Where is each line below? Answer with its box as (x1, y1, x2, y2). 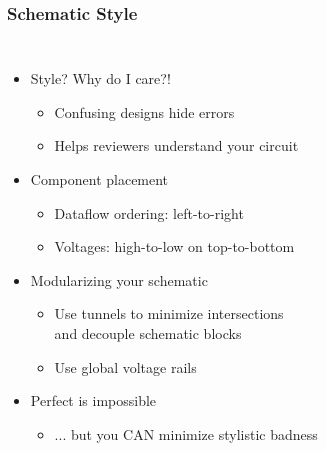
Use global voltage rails (54, 356, 197, 377)
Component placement (30, 169, 169, 189)
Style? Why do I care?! (30, 68, 171, 89)
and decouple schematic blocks (54, 322, 242, 343)
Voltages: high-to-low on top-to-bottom (54, 236, 295, 257)
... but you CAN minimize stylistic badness (54, 423, 318, 444)
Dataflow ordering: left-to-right (54, 202, 244, 223)
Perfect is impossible (30, 390, 157, 411)
